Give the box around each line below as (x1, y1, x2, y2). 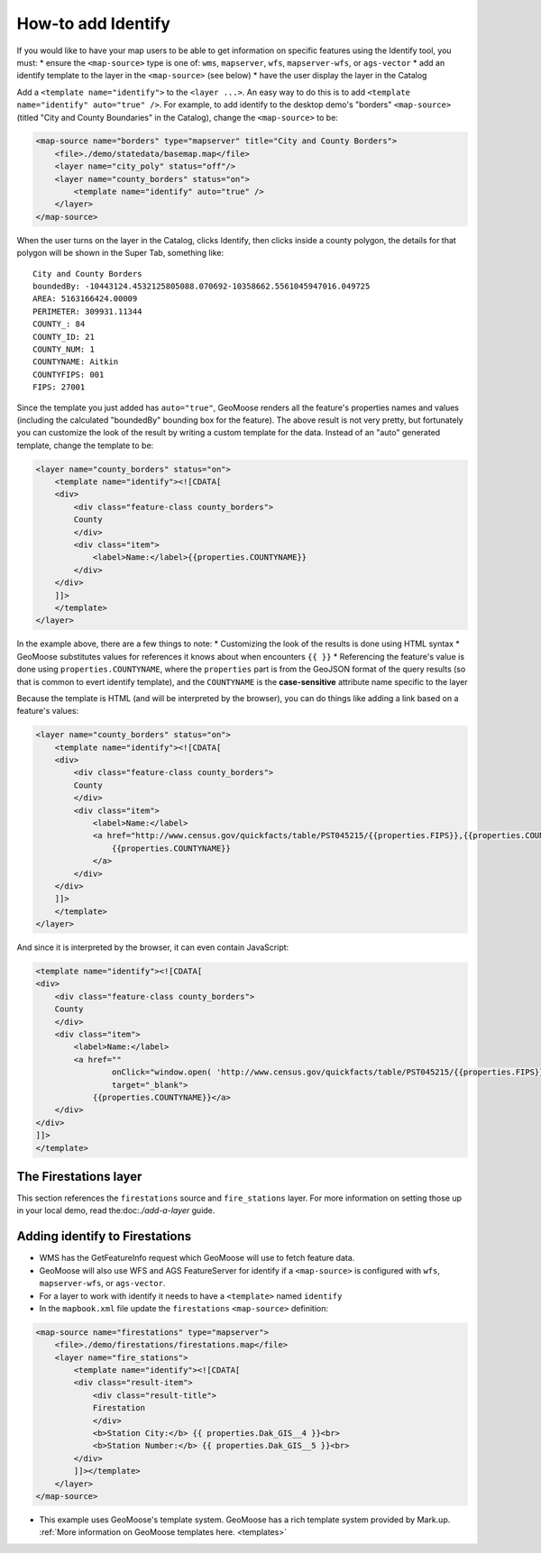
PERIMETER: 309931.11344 (32, 306, 142, 316)
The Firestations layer (16, 1168, 142, 1184)
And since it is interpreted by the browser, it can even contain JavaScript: (16, 942, 289, 953)
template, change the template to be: (16, 440, 154, 451)
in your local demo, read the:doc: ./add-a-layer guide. (16, 1205, 215, 1216)
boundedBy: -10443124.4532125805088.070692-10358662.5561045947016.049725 (32, 280, 371, 291)
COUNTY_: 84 (32, 319, 86, 329)
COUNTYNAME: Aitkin (32, 357, 119, 367)
